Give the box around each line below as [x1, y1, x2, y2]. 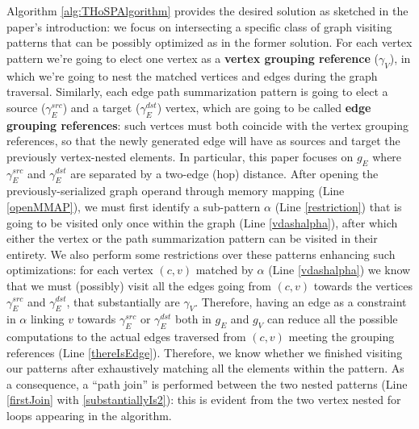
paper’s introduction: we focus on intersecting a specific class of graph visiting [6, 18, 392, 35]
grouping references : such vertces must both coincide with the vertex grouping [6, 116, 409, 133]
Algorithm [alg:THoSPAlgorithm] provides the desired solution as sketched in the [6, 2, 409, 19]
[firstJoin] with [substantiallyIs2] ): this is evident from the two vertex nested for [6, 391, 401, 408]
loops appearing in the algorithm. [6, 407, 172, 424]
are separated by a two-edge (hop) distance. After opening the [70, 165, 379, 181]
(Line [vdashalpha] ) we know [268, 261, 411, 278]
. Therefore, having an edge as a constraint [195, 293, 407, 310]
